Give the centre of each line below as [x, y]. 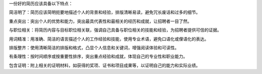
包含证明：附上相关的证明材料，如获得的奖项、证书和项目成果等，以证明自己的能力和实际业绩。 [105, 65]
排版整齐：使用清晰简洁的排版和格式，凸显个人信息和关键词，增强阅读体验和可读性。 [94, 48]
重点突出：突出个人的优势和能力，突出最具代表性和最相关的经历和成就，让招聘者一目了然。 [100, 21]
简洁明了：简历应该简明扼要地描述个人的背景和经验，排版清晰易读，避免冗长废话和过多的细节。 [105, 12]
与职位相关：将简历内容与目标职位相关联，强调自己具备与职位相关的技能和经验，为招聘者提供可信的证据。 [115, 30]
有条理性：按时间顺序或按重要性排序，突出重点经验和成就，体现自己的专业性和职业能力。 [98, 56]
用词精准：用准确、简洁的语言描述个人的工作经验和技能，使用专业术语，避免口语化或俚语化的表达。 [109, 39]
